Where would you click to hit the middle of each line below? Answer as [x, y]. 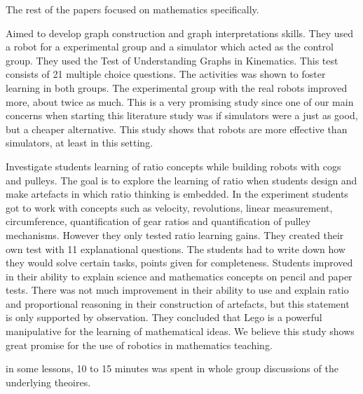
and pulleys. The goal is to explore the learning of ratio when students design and [181, 180]
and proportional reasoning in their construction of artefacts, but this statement [178, 303]
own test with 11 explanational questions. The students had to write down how [176, 249]
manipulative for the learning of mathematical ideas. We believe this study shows [180, 331]
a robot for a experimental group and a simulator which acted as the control [170, 47]
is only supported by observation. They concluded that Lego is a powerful [164, 317]
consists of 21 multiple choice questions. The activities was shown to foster [166, 74]
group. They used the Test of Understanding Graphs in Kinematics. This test [172, 60]
